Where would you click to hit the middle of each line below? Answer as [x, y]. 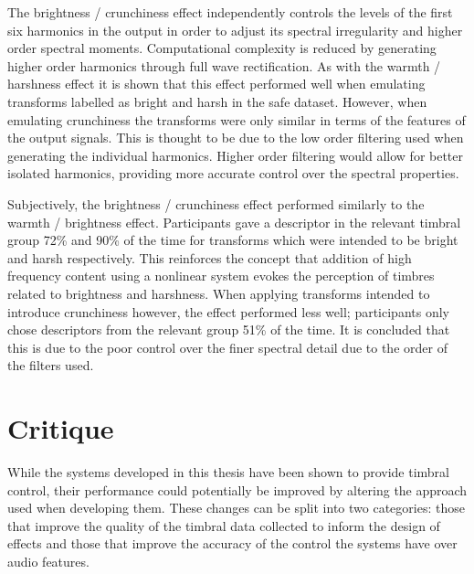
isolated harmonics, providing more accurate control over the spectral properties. [233, 173]
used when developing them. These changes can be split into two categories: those [236, 508]
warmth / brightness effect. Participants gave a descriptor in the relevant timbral [234, 222]
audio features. [48, 561]
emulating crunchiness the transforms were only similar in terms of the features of [237, 119]
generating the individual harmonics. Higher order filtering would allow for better [236, 155]
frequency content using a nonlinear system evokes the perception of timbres [221, 276]
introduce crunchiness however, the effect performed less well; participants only [228, 311]
